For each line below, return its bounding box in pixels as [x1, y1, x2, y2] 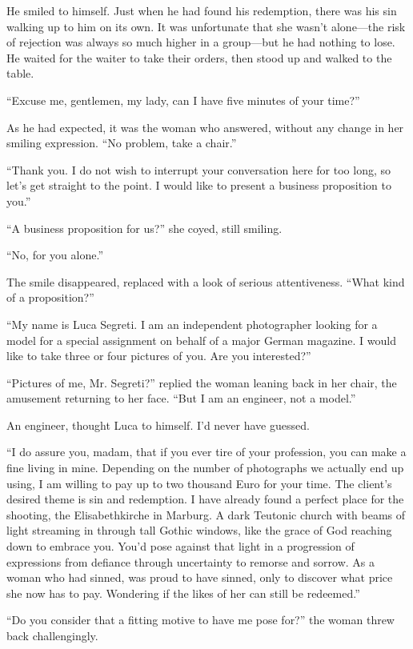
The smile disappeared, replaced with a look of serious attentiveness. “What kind [6, 273, 405, 290]
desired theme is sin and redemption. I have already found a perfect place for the [6, 491, 404, 507]
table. [6, 65, 34, 82]
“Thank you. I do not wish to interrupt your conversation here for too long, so [6, 161, 391, 178]
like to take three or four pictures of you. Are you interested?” [6, 347, 311, 364]
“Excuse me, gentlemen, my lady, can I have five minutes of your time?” [6, 91, 360, 108]
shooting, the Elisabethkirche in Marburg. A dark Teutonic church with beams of [6, 506, 406, 523]
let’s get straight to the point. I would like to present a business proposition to [6, 177, 391, 194]
